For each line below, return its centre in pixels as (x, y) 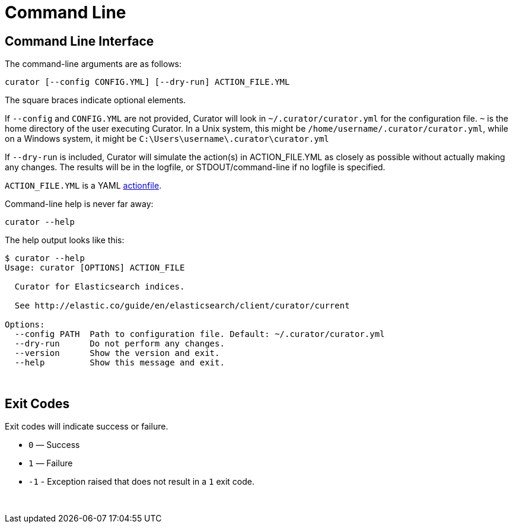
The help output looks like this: (65, 240)
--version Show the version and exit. (117, 353)
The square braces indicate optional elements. (95, 100)
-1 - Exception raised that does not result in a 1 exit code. (142, 482)
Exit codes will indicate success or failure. (87, 427)
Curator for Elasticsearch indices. (100, 287)
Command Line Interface (79, 41)
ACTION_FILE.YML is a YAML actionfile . (83, 186)
